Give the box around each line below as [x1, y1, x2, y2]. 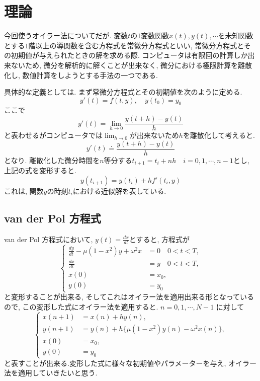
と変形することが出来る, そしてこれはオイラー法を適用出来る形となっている [4, 291, 254, 302]
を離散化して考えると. [183, 130, 255, 140]
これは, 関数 [4, 185, 44, 196]
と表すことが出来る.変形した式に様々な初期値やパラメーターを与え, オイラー [4, 357, 257, 368]
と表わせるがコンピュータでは [4, 130, 103, 140]
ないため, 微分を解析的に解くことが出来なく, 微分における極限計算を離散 [11, 59, 252, 70]
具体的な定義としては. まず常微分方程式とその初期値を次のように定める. [4, 87, 242, 97]
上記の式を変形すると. [4, 165, 76, 176]
